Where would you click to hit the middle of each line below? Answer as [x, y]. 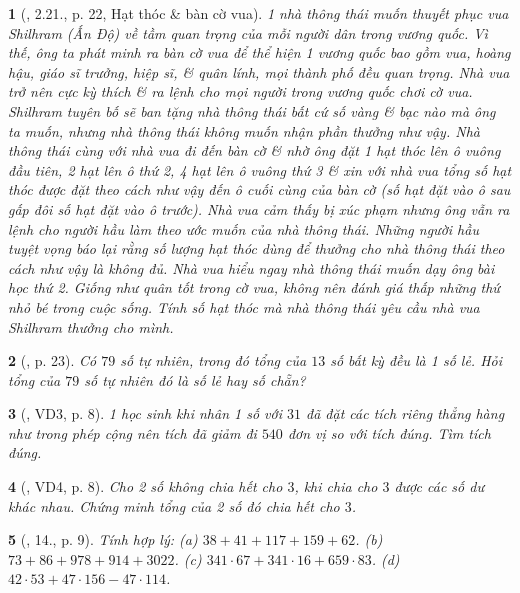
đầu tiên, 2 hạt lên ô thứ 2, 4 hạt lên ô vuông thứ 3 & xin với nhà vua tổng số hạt [260, 169]
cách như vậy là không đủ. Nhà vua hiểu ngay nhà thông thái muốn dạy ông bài [251, 267]
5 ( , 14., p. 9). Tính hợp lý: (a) [103, 539]
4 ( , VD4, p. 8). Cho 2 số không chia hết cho [145, 486]
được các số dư [439, 486]
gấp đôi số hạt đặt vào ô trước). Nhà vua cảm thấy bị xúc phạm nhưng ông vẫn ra [259, 208]
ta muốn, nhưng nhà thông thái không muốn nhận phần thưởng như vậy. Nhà [244, 130]
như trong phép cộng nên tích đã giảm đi [132, 432]
